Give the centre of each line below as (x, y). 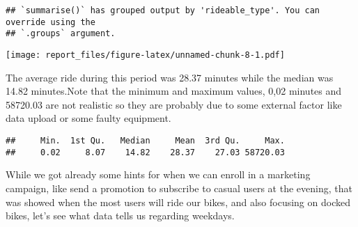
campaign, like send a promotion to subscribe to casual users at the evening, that (179, 188)
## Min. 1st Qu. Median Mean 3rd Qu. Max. (145, 141)
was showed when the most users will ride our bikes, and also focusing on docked (178, 202)
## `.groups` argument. (61, 34)
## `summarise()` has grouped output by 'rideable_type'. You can (163, 10)
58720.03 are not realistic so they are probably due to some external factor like (174, 104)
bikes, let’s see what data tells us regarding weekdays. (120, 216)
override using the (50, 22)
